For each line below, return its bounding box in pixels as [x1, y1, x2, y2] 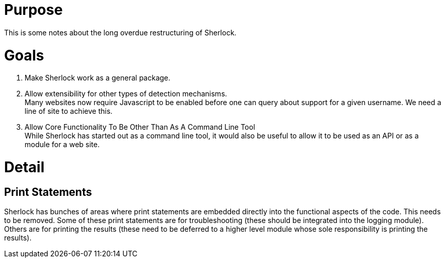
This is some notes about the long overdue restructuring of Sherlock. [4, 28, 237, 37]
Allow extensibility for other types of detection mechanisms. [25, 89, 227, 98]
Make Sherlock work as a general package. [25, 73, 171, 83]
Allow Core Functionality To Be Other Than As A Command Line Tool [25, 123, 256, 132]
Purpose [4, 1, 63, 18]
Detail [4, 158, 45, 176]
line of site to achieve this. [25, 107, 113, 116]
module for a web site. [25, 140, 100, 149]
